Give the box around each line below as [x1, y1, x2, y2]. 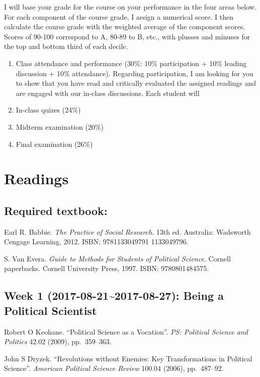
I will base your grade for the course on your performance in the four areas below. [4, 2, 256, 12]
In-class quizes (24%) [16, 104, 81, 115]
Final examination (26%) [16, 138, 93, 149]
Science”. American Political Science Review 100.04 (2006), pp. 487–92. [4, 363, 224, 373]
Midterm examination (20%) [16, 121, 104, 132]
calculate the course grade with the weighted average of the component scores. [4, 21, 245, 32]
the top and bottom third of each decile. [4, 41, 128, 51]
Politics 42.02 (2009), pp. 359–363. [4, 336, 112, 347]
